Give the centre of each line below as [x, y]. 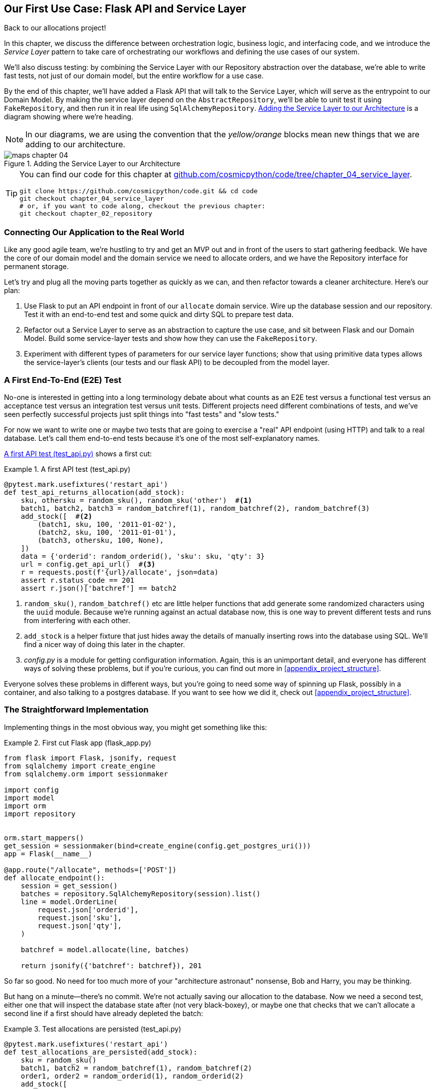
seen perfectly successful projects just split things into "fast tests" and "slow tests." [142, 414]
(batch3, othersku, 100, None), [101, 540]
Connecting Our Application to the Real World [94, 232]
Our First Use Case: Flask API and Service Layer [125, 9]
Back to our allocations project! [55, 28]
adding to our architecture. [76, 145]
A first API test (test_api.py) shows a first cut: [78, 453]
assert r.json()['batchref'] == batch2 [99, 588]
